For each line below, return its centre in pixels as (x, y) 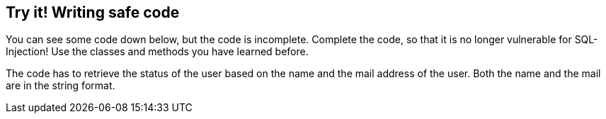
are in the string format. (61, 86)
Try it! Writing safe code (93, 12)
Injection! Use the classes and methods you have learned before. (157, 52)
